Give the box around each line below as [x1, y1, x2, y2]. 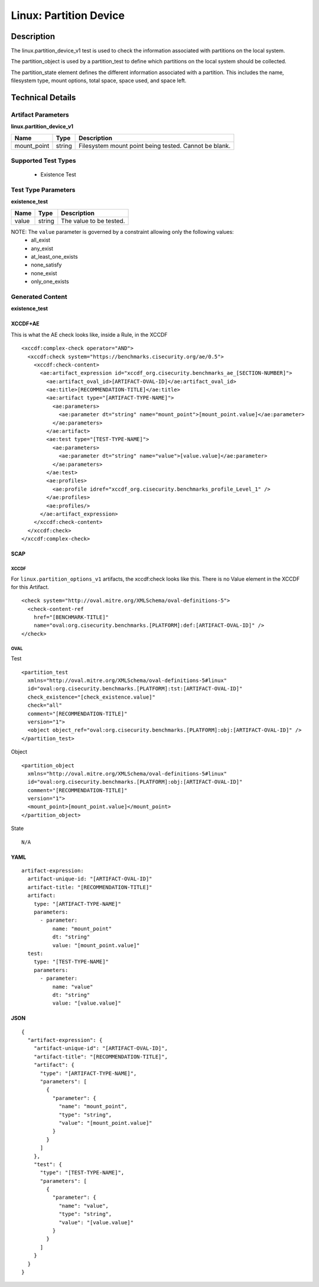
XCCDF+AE [11, 320, 40, 327]
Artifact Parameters [11, 111, 69, 119]
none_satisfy [31, 261, 62, 269]
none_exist [31, 269, 57, 276]
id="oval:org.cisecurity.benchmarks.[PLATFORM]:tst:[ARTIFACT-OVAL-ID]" [27, 686, 243, 692]
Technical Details [11, 92, 76, 103]
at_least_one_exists [31, 253, 78, 260]
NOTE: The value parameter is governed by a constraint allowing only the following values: [11, 228, 235, 235]
